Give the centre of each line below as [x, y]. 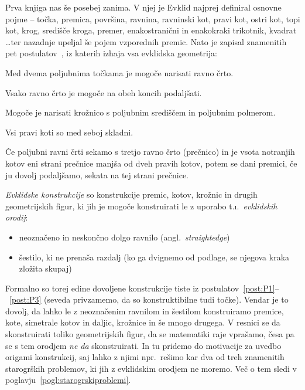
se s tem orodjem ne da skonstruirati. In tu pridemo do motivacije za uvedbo [143, 345]
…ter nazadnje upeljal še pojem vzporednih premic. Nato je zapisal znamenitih [146, 41]
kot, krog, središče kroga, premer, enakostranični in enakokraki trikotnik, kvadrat [151, 30]
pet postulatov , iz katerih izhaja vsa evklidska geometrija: [112, 53]
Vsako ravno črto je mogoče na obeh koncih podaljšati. [104, 92]
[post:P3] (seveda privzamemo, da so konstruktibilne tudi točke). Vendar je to [149, 299]
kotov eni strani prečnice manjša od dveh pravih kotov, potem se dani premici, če [151, 163]
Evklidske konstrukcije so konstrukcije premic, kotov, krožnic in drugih [131, 194]
